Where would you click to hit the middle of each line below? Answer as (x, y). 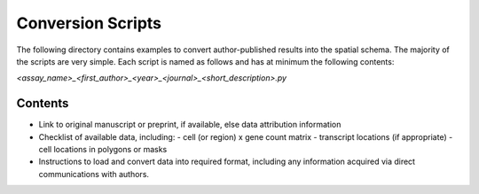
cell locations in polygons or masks (103, 150)
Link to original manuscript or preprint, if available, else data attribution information (190, 125)
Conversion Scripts (89, 23)
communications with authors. (94, 174)
